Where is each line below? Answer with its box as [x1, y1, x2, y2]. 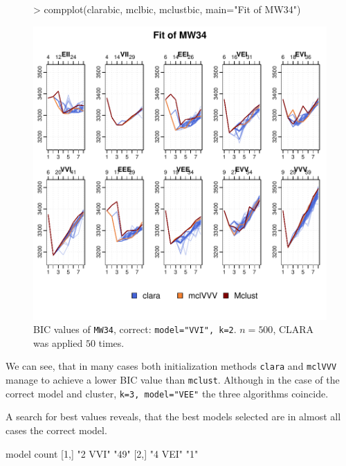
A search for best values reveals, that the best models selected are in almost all [6, 409, 341, 424]
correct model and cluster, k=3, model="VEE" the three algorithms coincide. [6, 386, 329, 400]
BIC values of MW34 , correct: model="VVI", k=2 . [33, 322, 237, 337]
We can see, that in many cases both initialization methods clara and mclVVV [6, 359, 337, 373]
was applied [33, 335, 83, 350]
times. [98, 335, 125, 350]
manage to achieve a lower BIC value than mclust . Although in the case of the [6, 373, 340, 387]
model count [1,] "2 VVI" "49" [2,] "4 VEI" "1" [6, 446, 199, 460]
